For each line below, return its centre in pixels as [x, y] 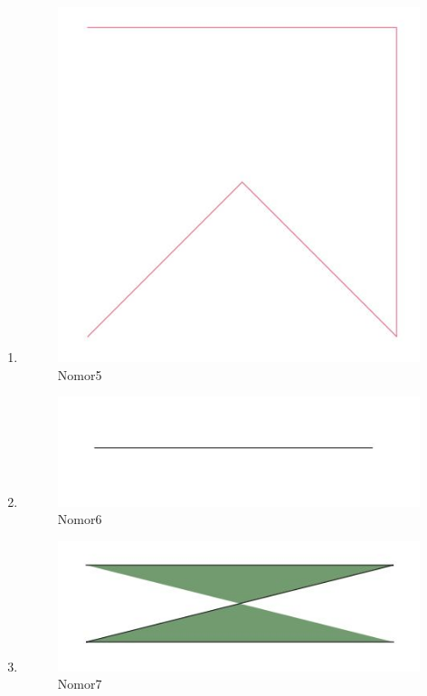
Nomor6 [80, 519]
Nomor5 [80, 374]
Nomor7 [80, 684]
